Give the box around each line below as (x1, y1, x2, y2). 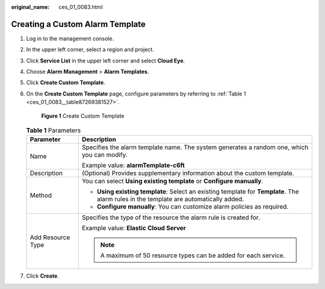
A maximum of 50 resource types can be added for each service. (100, 251, 285, 260)
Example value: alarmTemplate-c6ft (81, 161, 185, 169)
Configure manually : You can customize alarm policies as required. (96, 202, 289, 211)
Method (29, 191, 52, 199)
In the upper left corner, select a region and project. (26, 46, 155, 53)
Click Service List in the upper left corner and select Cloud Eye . (26, 57, 185, 64)
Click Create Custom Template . (26, 79, 105, 87)
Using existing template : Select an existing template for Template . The (96, 187, 299, 196)
